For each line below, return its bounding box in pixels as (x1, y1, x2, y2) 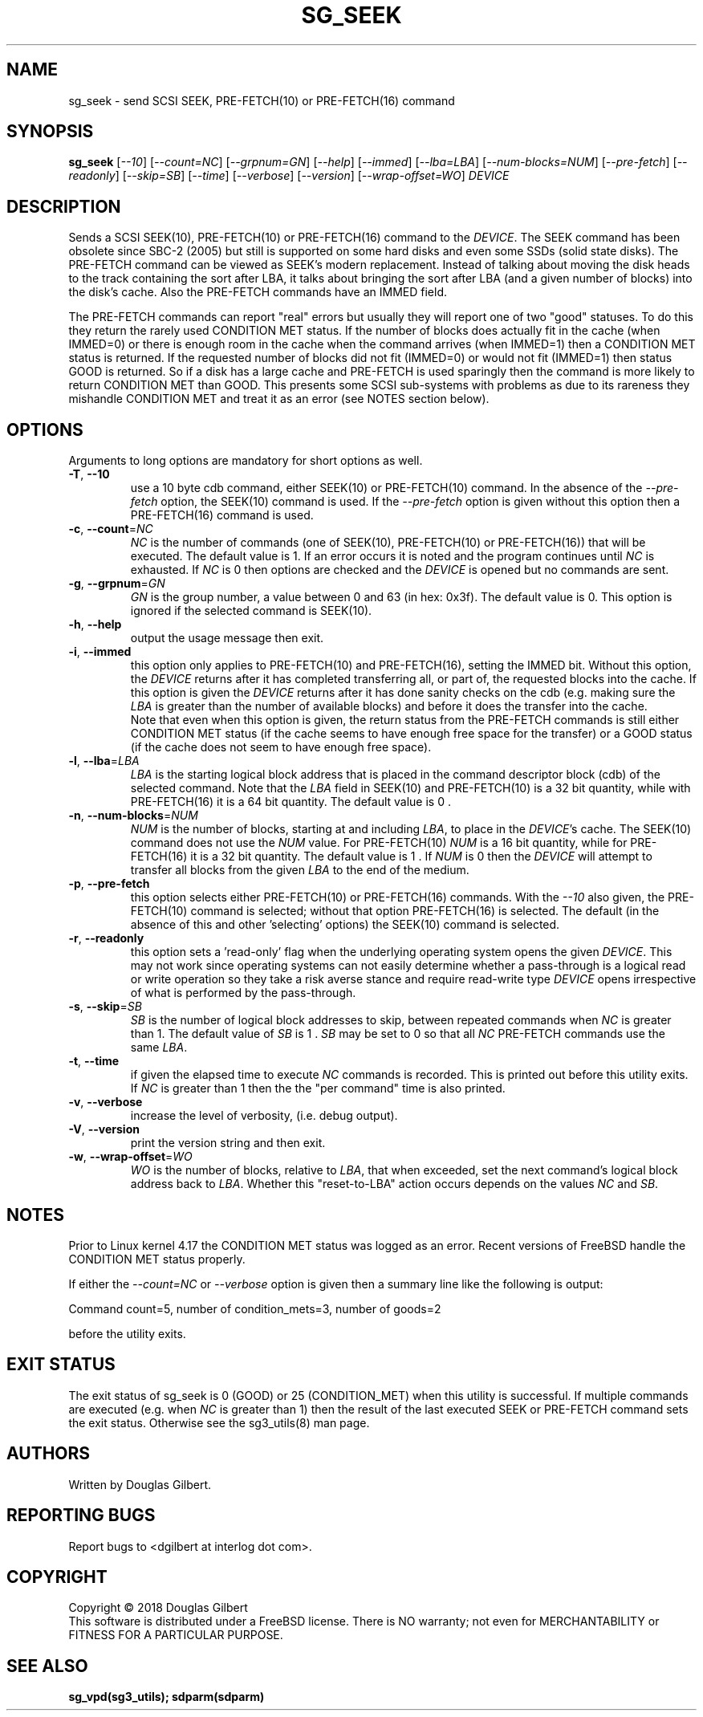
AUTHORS (6, 1443, 91, 1464)
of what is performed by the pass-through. (130, 986, 356, 1000)
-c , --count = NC (68, 522, 153, 536)
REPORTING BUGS (6, 1505, 156, 1526)
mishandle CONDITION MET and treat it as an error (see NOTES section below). (68, 392, 490, 406)
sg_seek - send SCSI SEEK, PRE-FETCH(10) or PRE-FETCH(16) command (68, 93, 455, 108)
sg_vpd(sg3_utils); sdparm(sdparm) (68, 1690, 265, 1704)
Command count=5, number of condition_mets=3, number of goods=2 (68, 1301, 441, 1316)
